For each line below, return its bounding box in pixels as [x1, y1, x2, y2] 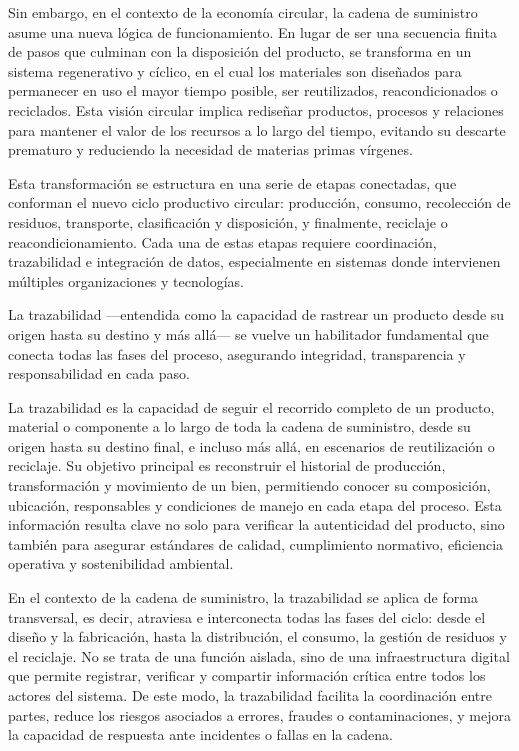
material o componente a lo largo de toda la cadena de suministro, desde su [8, 416, 471, 437]
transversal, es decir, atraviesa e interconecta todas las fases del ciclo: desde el [8, 606, 486, 627]
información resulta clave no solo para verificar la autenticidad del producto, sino [8, 514, 505, 535]
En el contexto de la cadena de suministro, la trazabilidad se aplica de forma [8, 587, 478, 608]
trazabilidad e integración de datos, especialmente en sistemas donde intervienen [8, 251, 501, 272]
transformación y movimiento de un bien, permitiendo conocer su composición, [8, 475, 491, 496]
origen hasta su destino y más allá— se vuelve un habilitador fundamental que [8, 323, 489, 344]
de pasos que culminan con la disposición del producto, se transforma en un [8, 41, 472, 62]
